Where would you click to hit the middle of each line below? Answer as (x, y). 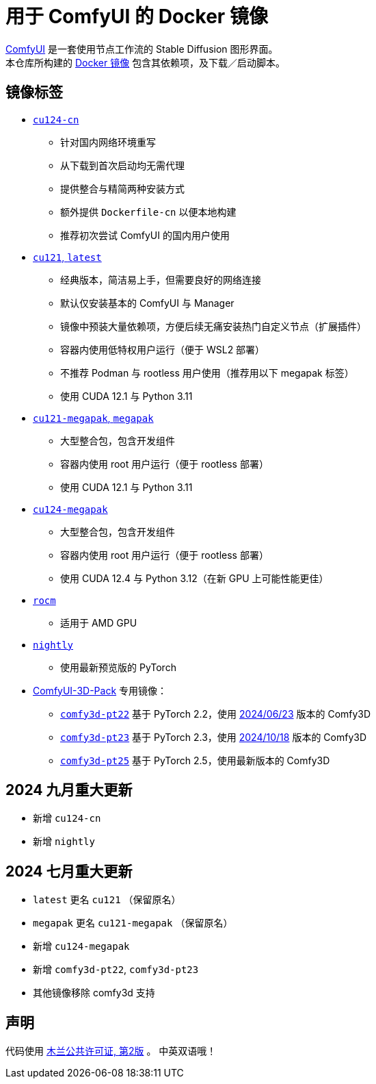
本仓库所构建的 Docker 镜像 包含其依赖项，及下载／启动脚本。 (146, 62)
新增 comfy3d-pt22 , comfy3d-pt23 (116, 970)
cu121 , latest (67, 257)
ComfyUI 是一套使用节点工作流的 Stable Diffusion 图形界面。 (142, 49)
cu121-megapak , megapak (93, 418)
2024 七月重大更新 (69, 871)
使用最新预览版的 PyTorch (118, 667)
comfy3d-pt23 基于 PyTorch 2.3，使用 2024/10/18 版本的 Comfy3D (214, 737)
